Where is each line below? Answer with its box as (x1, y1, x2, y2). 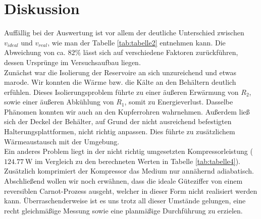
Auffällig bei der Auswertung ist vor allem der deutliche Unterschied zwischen (4, 27, 244, 38)
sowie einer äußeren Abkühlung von (4, 96, 114, 107)
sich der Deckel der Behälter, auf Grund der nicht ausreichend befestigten (4, 116, 232, 127)
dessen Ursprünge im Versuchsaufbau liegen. (4, 57, 141, 67)
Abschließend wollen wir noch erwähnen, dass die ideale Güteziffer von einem (4, 176, 243, 186)
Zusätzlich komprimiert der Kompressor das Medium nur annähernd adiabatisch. (4, 166, 254, 176)
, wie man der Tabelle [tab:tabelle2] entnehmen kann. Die (47, 37, 226, 47)
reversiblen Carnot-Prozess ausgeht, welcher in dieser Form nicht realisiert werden (4, 185, 257, 196)
